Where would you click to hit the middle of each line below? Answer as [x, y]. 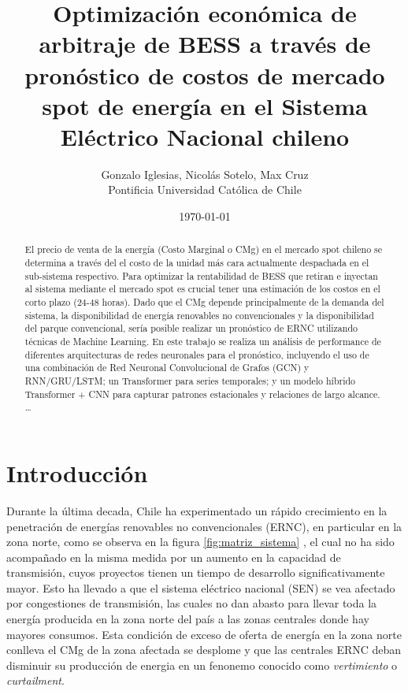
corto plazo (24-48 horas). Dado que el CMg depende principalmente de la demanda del [204, 302]
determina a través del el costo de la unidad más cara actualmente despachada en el [197, 263]
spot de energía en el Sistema [205, 105]
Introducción [77, 472]
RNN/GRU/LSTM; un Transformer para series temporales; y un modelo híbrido [190, 381]
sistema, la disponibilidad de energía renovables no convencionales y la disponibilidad [199, 315]
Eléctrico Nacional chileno [205, 136]
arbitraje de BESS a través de [205, 44]
